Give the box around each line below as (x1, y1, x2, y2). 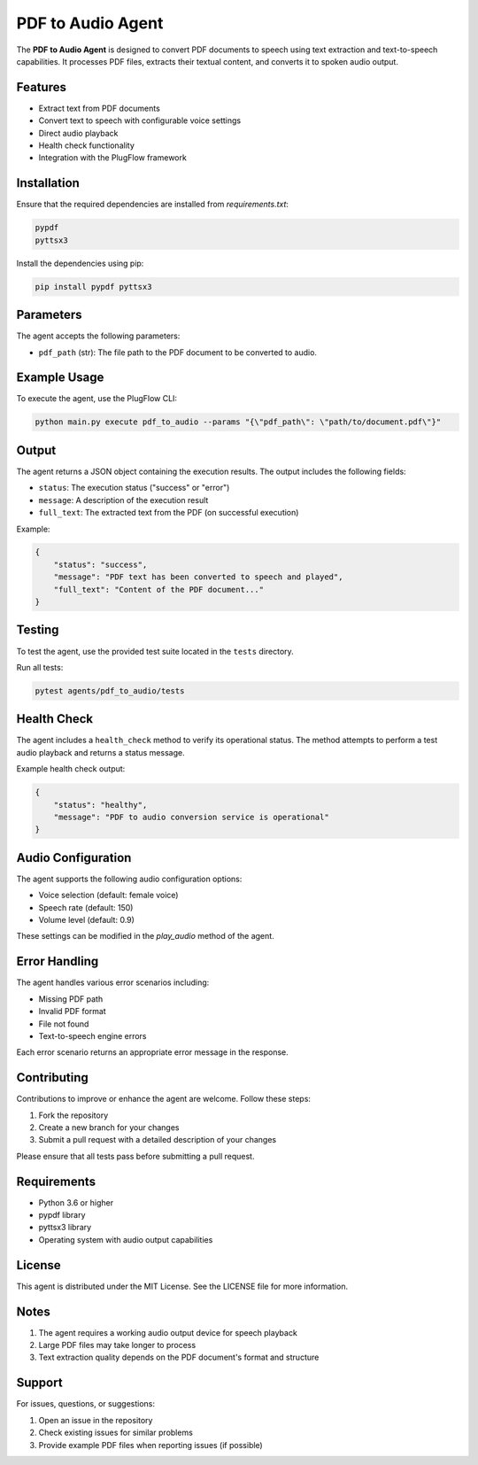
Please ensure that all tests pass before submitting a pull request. (16, 1151, 255, 1161)
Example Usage (16, 370, 104, 385)
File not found (38, 1019, 89, 1029)
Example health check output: (16, 764, 126, 774)
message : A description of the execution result (38, 494, 209, 505)
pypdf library (38, 1210, 86, 1221)
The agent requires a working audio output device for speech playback (38, 1327, 298, 1337)
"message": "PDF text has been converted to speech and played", (53, 572, 343, 582)
